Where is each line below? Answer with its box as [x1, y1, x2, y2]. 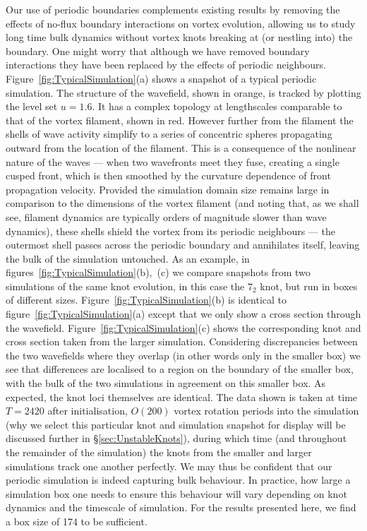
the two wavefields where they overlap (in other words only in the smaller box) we [6, 347, 361, 362]
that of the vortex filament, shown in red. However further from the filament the [6, 112, 354, 127]
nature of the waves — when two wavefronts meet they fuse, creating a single [6, 154, 339, 169]
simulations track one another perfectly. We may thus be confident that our [6, 458, 332, 473]
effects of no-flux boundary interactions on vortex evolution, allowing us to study [6, 16, 356, 30]
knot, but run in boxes [260, 278, 358, 293]
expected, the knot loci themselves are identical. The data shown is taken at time [6, 389, 358, 404]
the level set [6, 99, 58, 114]
